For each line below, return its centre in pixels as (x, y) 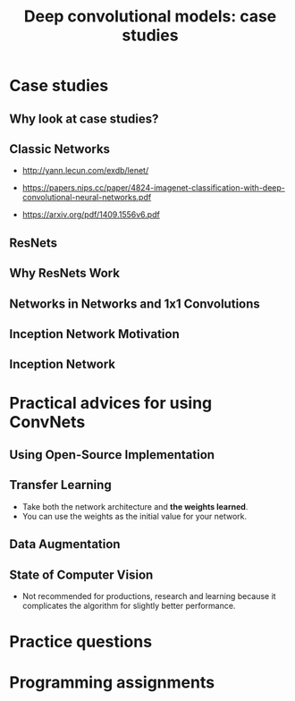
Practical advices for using (111, 403)
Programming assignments (112, 683)
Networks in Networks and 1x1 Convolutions (135, 304)
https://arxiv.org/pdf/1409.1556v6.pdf (91, 215)
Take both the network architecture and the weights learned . (135, 506)
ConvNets (47, 422)
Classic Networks (59, 149)
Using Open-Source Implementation (112, 455)
